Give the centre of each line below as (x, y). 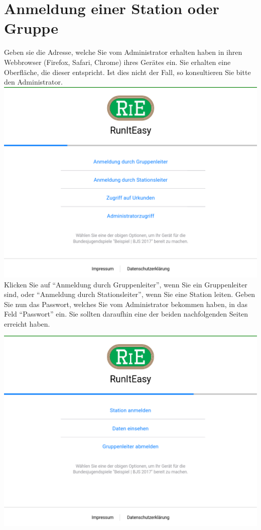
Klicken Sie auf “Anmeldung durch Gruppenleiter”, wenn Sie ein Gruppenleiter (126, 284)
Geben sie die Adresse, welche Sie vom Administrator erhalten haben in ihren (123, 52)
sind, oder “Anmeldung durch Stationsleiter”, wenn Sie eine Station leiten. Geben (130, 294)
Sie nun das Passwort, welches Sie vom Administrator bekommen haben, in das (126, 304)
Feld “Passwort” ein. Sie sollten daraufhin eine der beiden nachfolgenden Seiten (126, 314)
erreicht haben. (27, 323)
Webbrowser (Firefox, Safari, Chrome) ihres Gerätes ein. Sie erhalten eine (117, 62)
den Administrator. (33, 82)
